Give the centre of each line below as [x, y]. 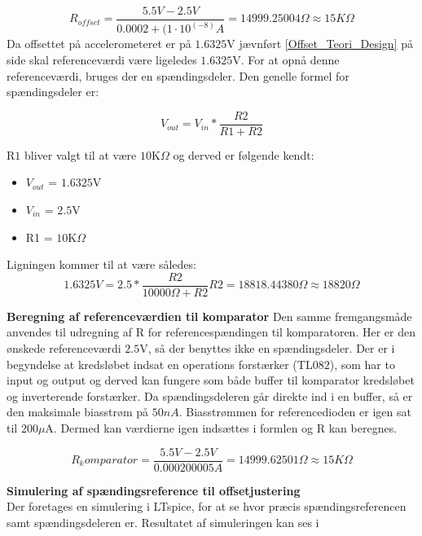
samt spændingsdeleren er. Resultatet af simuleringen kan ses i [163, 522]
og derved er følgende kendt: [244, 154]
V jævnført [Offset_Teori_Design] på [320, 44]
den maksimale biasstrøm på [78, 412]
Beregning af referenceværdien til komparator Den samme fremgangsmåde [209, 316]
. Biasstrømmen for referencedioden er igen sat [295, 412]
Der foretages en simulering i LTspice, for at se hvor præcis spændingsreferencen [207, 506]
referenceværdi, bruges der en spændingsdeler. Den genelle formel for [178, 75]
